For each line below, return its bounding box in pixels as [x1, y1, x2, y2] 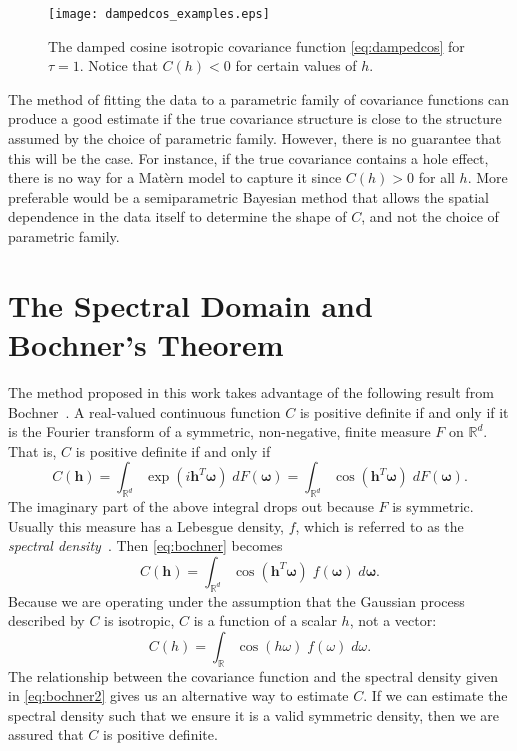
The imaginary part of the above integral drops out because [8, 496, 374, 517]
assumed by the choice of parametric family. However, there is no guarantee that [8, 128, 502, 149]
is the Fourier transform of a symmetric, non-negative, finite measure [8, 421, 431, 442]
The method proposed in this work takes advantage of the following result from [8, 381, 494, 402]
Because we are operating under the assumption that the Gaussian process [8, 590, 465, 611]
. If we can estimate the [363, 685, 508, 706]
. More [467, 167, 508, 188]
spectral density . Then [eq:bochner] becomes [8, 535, 283, 556]
